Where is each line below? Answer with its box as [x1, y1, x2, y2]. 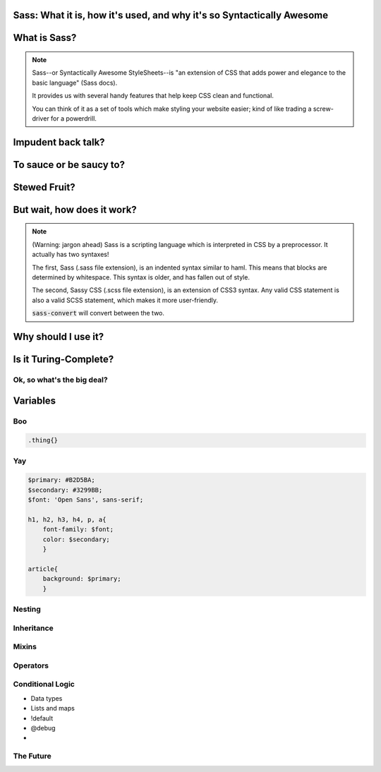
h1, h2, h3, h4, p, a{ [28, 516, 107, 524]
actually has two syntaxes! [32, 251, 109, 259]
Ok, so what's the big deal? [13, 375, 109, 385]
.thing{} [28, 436, 59, 445]
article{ [28, 565, 59, 573]
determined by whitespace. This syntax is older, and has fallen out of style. [32, 273, 250, 282]
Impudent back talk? [13, 136, 105, 148]
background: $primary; [42, 575, 121, 583]
